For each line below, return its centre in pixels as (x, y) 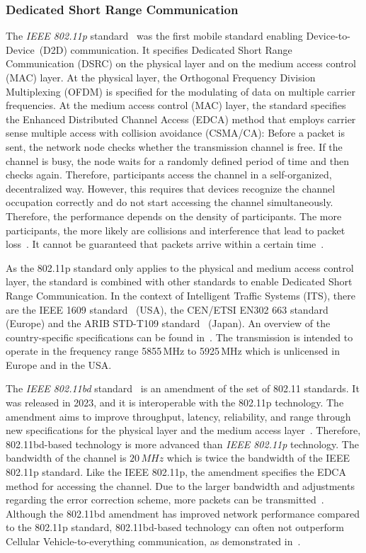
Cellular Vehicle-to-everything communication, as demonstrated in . (153, 541)
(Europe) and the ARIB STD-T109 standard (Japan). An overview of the (168, 323)
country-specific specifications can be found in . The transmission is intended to (179, 337)
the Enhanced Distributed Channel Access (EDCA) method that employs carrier (181, 119)
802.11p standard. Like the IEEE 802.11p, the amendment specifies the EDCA (176, 472)
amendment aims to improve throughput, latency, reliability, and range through (178, 416)
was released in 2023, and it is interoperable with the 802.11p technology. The (175, 403)
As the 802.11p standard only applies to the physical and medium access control (180, 267)
